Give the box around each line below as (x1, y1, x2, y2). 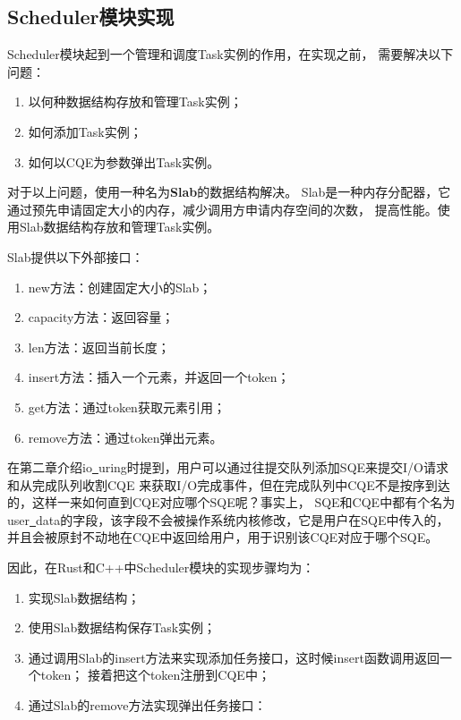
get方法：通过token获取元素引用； (28, 397, 226, 416)
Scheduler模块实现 (7, 3, 175, 30)
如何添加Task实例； (28, 122, 142, 140)
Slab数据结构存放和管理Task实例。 (19, 217, 220, 236)
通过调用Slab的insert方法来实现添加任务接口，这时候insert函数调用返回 (28, 648, 440, 666)
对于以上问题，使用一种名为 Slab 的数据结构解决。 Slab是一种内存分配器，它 (7, 182, 451, 201)
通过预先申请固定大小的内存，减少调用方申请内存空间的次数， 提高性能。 (7, 199, 438, 218)
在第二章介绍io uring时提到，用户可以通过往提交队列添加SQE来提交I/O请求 (7, 458, 449, 477)
